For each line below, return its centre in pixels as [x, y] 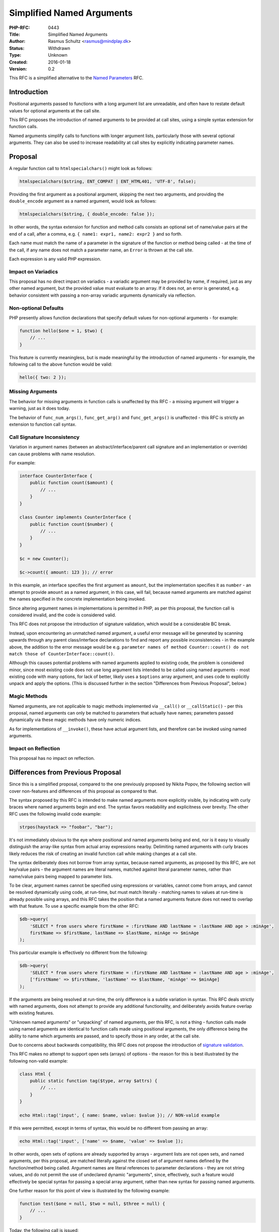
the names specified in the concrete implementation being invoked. [77, 599]
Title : [15, 34]
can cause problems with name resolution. [52, 454]
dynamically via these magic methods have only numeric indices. [75, 720]
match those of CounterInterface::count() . [62, 653]
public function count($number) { [71, 524]
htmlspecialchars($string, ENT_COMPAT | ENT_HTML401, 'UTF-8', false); [108, 182]
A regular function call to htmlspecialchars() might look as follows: [81, 169]
